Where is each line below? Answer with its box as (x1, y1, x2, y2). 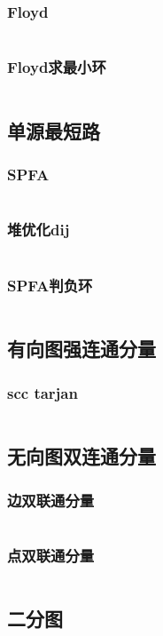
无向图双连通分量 (7, 442, 156, 470)
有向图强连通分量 (7, 335, 156, 362)
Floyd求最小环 (7, 56, 106, 78)
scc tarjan (7, 381, 78, 403)
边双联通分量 (7, 489, 95, 511)
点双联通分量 (7, 544, 95, 566)
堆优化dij (7, 219, 70, 241)
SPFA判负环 (7, 274, 93, 296)
